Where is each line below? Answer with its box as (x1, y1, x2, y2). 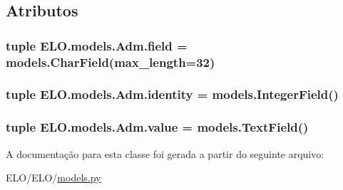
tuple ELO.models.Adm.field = (6, 36, 188, 54)
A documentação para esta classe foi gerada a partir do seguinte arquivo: (6, 146, 324, 161)
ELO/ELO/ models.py (6, 170, 101, 185)
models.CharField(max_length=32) (6, 53, 215, 70)
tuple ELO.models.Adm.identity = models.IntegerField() (6, 85, 339, 103)
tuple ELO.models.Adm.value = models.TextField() (6, 118, 309, 136)
